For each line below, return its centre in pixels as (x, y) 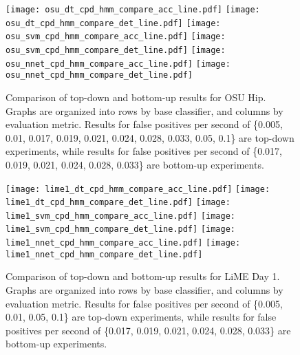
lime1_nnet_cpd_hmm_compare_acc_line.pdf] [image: (123, 243)
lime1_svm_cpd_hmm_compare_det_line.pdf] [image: (120, 229)
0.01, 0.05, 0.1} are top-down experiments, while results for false (141, 317)
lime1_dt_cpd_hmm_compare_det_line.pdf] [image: (118, 203)
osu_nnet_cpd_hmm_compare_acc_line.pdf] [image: (118, 64)
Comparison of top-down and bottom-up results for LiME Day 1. (143, 276)
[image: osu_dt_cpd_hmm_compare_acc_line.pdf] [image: (133, 10)
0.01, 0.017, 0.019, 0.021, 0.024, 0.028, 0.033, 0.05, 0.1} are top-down (150, 137)
